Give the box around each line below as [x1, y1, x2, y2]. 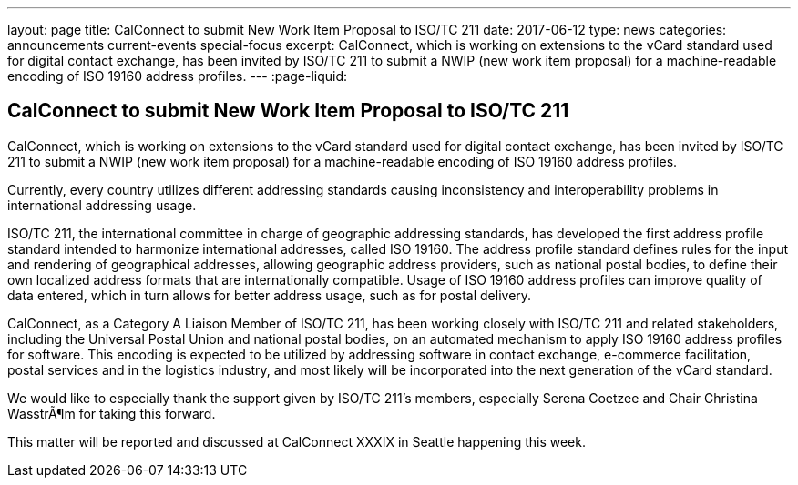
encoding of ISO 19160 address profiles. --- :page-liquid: [7, 68, 348, 84]
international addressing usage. [7, 197, 197, 213]
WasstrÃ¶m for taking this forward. [7, 405, 216, 421]
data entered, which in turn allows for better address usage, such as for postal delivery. [7, 287, 532, 303]
